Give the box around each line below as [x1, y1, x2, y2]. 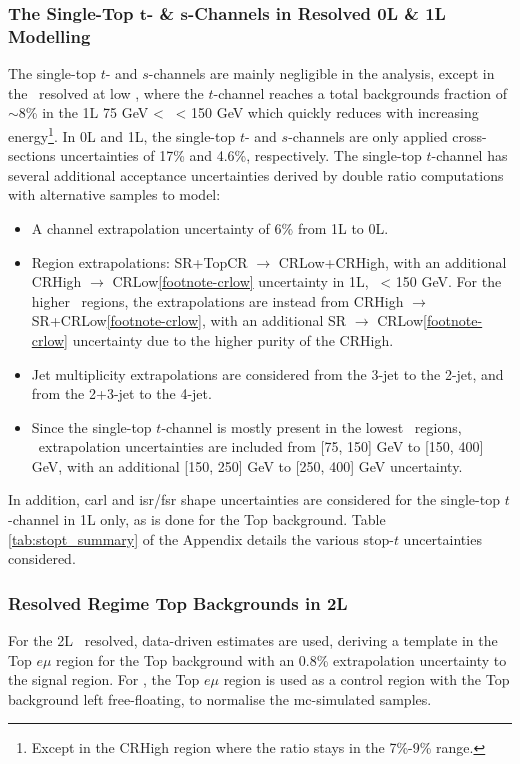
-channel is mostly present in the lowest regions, [161, 416, 462, 437]
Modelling [8, 23, 91, 48]
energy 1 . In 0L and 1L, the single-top [8, 122, 236, 146]
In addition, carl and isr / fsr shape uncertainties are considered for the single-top [8, 489, 500, 510]
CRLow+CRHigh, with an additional [278, 251, 507, 272]
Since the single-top [31, 416, 152, 437]
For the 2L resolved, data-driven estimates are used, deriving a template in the [8, 630, 498, 651]
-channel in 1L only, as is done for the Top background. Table [8, 509, 386, 530]
